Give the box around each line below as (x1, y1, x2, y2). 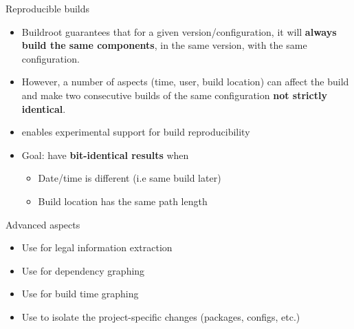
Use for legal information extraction (21, 240, 173, 255)
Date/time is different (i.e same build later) (38, 171, 221, 185)
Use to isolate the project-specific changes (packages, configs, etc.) (21, 309, 300, 323)
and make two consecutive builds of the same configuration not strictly (21, 87, 327, 102)
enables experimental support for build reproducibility (21, 125, 250, 139)
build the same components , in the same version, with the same (21, 38, 307, 52)
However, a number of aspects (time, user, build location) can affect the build (21, 74, 349, 89)
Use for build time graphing (21, 286, 139, 301)
